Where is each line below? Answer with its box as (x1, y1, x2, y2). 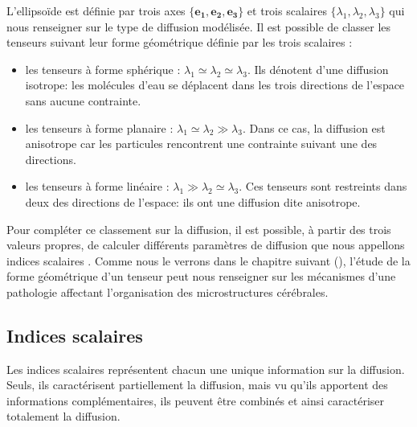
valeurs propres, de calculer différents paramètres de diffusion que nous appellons (6, 236, 405, 253)
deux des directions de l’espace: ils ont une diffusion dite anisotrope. (25, 193, 361, 210)
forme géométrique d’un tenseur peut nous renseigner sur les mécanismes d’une (6, 268, 396, 285)
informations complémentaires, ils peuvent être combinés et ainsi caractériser (6, 392, 385, 409)
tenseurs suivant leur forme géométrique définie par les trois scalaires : (6, 34, 353, 51)
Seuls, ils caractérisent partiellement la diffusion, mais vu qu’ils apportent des (6, 376, 388, 393)
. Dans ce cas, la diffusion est (242, 119, 386, 136)
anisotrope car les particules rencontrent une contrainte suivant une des (25, 135, 378, 152)
